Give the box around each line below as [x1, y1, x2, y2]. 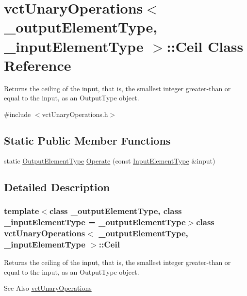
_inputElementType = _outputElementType [4, 215, 186, 228]
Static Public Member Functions [4, 132, 171, 148]
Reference [4, 55, 71, 75]
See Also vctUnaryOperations [4, 283, 92, 293]
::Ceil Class [166, 36, 244, 56]
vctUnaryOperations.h [42, 109, 108, 119]
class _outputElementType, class [49, 204, 182, 216]
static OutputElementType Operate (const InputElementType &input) [4, 155, 215, 165]
